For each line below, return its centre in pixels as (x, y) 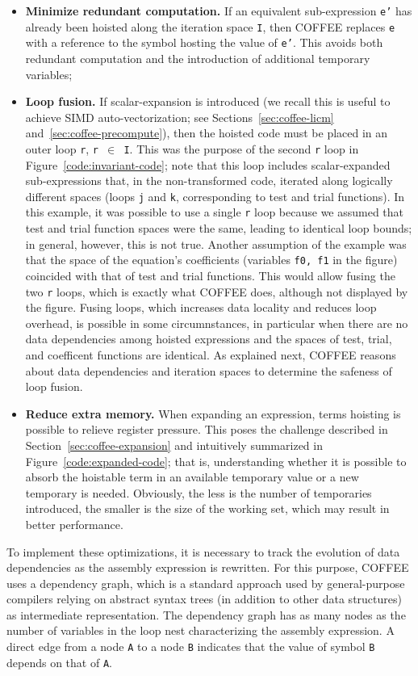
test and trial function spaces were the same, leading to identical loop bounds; (219, 228)
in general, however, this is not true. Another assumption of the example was (216, 244)
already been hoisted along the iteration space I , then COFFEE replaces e (210, 26)
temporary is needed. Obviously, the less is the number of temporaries (199, 492)
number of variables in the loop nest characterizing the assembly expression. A (201, 630)
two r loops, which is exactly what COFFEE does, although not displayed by (217, 291)
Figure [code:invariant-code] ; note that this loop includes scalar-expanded (208, 164)
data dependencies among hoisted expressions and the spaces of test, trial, (209, 339)
